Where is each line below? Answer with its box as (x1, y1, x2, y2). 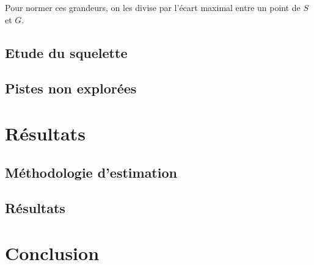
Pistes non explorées (5, 79, 137, 98)
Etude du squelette (5, 43, 128, 62)
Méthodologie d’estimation (5, 162, 177, 181)
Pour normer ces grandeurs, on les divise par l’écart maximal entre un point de (5, 1, 301, 13)
